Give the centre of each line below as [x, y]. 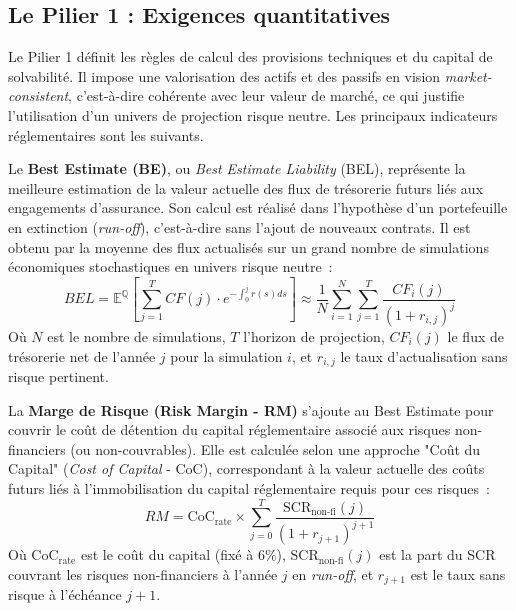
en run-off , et [333, 573]
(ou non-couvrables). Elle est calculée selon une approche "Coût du [275, 448]
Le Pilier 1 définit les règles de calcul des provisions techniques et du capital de [250, 56]
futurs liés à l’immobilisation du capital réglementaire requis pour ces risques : [249, 488]
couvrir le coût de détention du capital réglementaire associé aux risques [229, 429]
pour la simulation [226, 355]
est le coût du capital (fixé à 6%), [183, 554]
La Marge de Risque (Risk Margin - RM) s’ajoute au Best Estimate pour [251, 409]
